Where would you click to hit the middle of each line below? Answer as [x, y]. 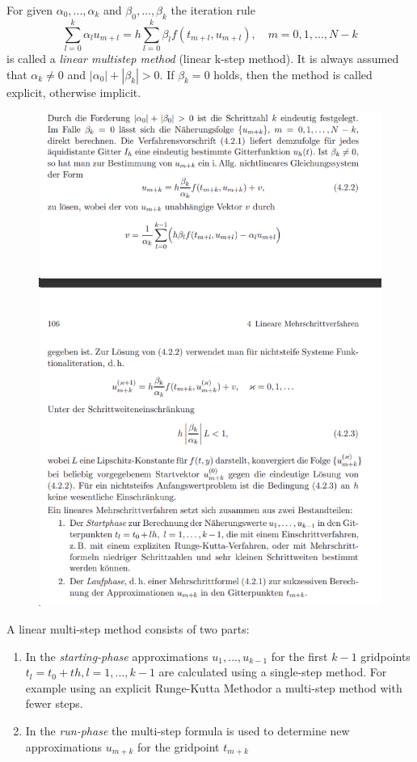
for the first [299, 656]
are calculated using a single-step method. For [273, 672]
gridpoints [385, 656]
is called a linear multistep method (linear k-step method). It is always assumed [203, 58]
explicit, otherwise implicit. [74, 92]
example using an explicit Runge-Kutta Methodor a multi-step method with [214, 687]
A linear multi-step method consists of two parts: [128, 629]
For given [30, 10]
